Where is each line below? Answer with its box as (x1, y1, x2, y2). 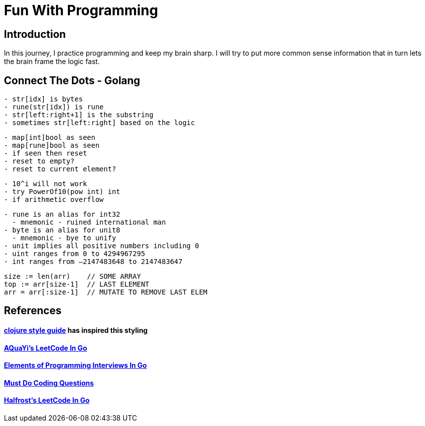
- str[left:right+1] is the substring (4, 111, 154, 119)
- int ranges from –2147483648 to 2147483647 (4, 258, 183, 266)
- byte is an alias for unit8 (4, 226, 121, 234)
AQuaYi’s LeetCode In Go (4, 343, 87, 352)
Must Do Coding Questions (4, 378, 94, 387)
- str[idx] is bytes (4, 95, 83, 103)
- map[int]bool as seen (4, 133, 96, 142)
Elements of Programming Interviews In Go (4, 361, 147, 370)
